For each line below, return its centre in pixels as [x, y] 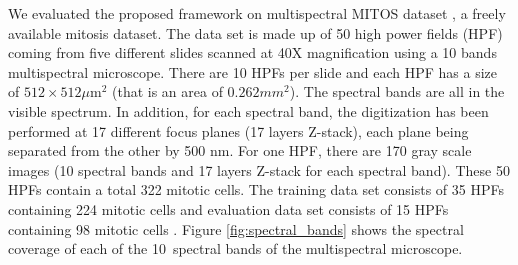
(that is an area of [167, 91]
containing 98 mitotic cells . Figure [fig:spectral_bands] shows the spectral [236, 228]
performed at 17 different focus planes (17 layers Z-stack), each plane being [238, 130]
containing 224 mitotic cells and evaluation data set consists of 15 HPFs [228, 208]
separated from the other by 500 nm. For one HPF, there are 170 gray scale [240, 150]
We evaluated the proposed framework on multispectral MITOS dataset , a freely [257, 13]
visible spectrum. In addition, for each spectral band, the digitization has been [248, 110]
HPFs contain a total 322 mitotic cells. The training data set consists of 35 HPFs [256, 189]
